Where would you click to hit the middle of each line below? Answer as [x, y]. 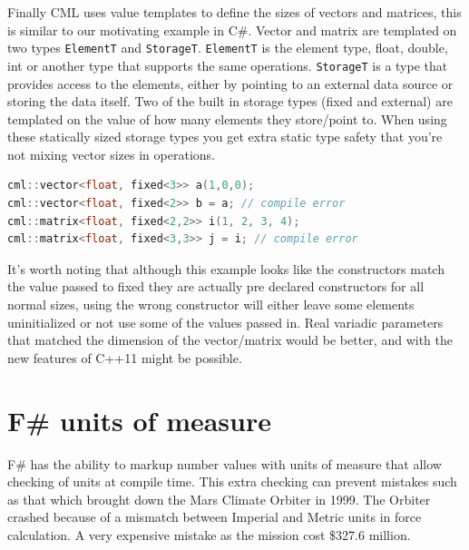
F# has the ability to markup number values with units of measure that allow [225, 463]
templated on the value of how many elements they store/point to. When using [227, 118]
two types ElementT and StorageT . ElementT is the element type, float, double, [228, 48]
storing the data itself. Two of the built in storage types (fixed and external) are [230, 101]
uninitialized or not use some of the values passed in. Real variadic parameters [225, 322]
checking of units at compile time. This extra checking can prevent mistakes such [232, 481]
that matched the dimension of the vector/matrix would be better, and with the [230, 340]
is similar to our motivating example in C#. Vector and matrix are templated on [232, 29]
